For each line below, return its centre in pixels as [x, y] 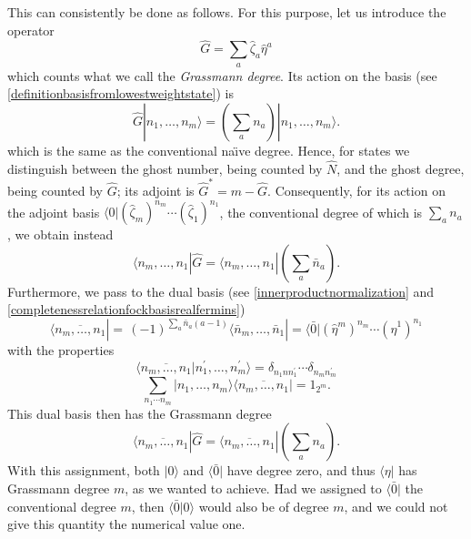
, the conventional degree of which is [321, 212]
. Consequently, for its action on [356, 191]
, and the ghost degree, [401, 168]
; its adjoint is [155, 191]
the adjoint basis [54, 212]
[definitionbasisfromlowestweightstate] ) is [120, 93]
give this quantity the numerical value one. [126, 524]
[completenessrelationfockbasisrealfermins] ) [126, 309]
